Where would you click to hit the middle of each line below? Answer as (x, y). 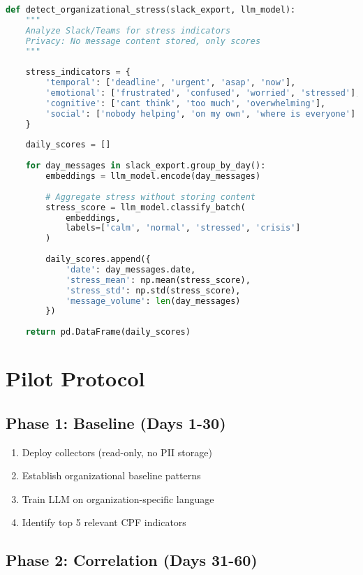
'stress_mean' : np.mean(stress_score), (158, 280)
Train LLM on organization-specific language (118, 498)
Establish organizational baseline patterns (111, 475)
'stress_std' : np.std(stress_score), (153, 290)
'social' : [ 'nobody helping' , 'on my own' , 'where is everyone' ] (201, 114)
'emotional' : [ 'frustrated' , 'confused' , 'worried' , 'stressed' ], (203, 93)
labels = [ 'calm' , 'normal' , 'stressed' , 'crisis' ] (183, 228)
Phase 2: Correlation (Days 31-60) (132, 560)
